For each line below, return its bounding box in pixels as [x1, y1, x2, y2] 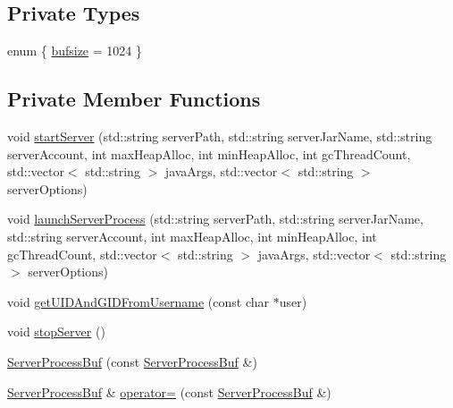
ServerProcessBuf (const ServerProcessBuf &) [7, 352, 257, 370]
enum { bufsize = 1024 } [7, 41, 142, 60]
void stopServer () [7, 322, 105, 341]
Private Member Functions [7, 85, 261, 113]
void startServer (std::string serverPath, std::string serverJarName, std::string [7, 127, 432, 145]
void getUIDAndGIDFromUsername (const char [7, 292, 270, 310]
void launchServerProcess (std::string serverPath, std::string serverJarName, [7, 209, 424, 228]
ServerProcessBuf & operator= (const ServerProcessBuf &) [7, 382, 331, 401]
